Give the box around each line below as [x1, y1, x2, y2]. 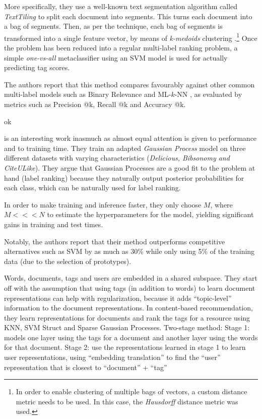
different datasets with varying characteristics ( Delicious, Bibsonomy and [4, 152, 230, 163]
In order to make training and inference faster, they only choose [4, 199, 202, 210]
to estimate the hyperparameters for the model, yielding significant [47, 209, 254, 220]
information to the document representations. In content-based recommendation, [4, 302, 253, 313]
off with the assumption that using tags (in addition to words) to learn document [4, 282, 255, 293]
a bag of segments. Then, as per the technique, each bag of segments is [4, 21, 223, 31]
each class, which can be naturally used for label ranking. [4, 182, 181, 193]
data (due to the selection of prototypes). [4, 255, 132, 266]
